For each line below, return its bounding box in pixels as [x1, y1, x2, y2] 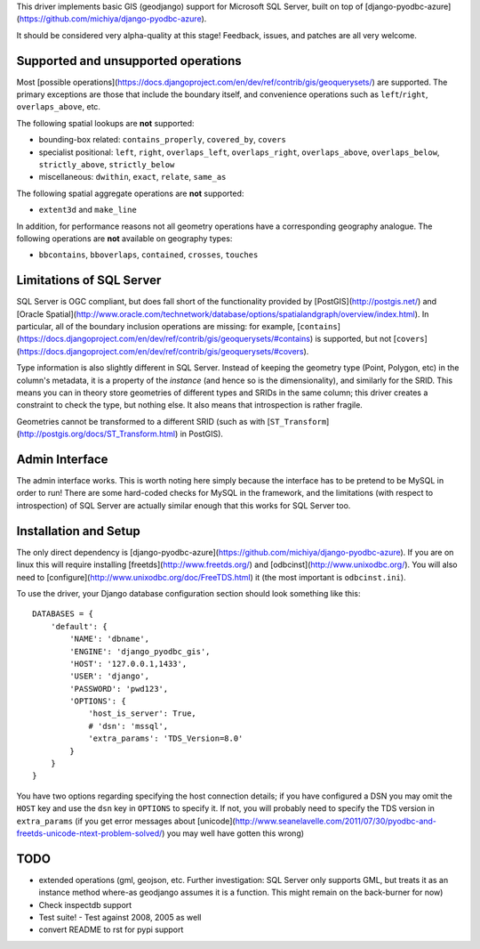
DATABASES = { [32, 609, 93, 619]
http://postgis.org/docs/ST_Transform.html [19, 428, 176, 440]
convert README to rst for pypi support [38, 924, 184, 935]
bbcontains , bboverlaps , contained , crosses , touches [38, 249, 259, 260]
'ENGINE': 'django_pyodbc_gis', [69, 646, 211, 656]
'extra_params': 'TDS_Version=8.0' [88, 734, 244, 743]
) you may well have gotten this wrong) [161, 828, 305, 839]
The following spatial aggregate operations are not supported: [16, 188, 244, 199]
